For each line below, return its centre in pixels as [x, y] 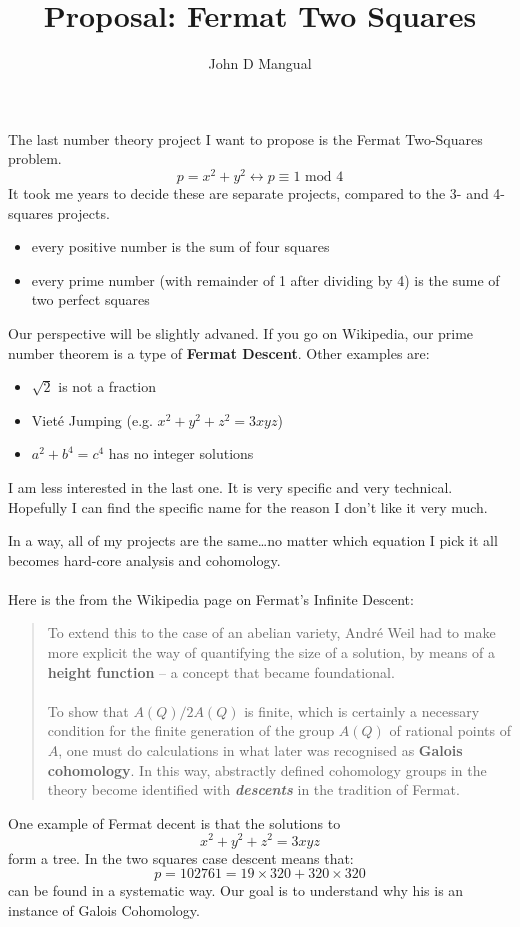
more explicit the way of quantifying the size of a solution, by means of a [271, 652]
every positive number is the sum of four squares [180, 246]
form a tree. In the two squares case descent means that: [181, 857]
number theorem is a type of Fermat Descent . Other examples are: [219, 352]
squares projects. [59, 212]
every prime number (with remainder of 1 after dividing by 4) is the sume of [265, 279]
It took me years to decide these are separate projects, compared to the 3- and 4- [257, 192]
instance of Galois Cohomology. [104, 909]
